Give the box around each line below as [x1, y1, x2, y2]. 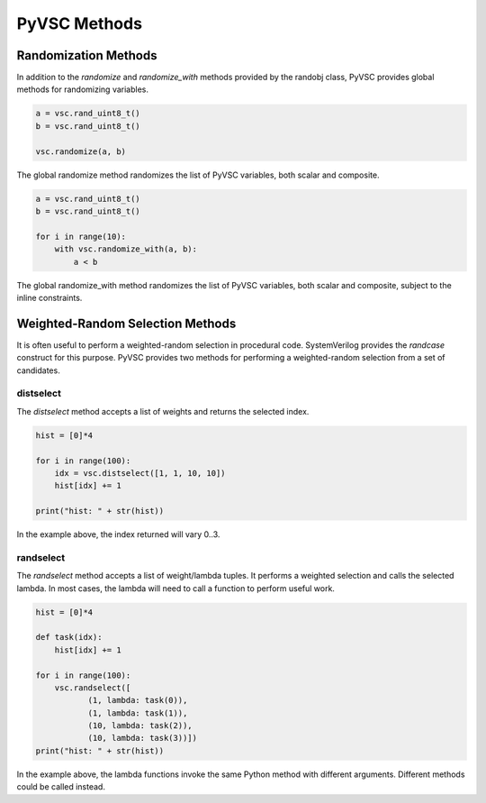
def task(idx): [35, 632, 103, 643]
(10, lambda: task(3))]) [87, 733, 198, 744]
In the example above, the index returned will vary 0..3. [16, 529, 220, 540]
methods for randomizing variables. [16, 84, 148, 95]
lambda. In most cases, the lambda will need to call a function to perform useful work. [16, 582, 335, 594]
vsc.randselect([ [54, 682, 131, 693]
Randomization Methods [16, 48, 157, 63]
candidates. [16, 365, 60, 376]
